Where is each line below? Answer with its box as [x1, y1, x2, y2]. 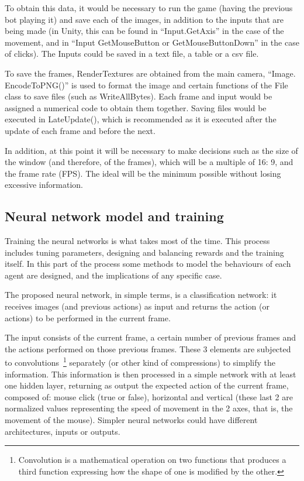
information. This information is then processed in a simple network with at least [5, 367, 296, 380]
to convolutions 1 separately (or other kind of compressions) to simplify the [5, 355, 276, 369]
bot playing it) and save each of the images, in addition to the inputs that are [5, 13, 284, 25]
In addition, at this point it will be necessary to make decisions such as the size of [5, 144, 298, 156]
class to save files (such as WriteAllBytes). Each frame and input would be [5, 90, 272, 102]
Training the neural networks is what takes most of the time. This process [5, 235, 270, 247]
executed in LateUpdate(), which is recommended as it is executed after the [5, 113, 277, 125]
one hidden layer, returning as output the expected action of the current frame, [5, 379, 289, 391]
